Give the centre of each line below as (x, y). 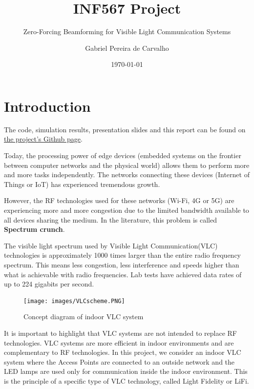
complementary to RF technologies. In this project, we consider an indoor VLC (123, 352)
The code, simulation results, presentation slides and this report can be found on (125, 129)
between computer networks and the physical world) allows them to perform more (127, 165)
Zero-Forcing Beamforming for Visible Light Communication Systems (127, 31)
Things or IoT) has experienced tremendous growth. (82, 184)
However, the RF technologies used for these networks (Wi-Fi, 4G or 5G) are (119, 200)
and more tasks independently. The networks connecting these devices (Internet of (127, 174)
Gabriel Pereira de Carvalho (127, 48)
